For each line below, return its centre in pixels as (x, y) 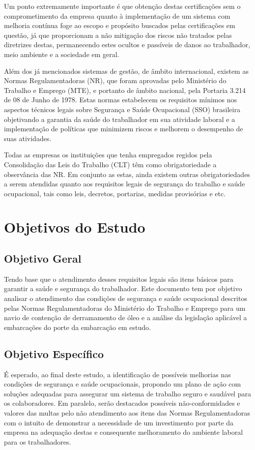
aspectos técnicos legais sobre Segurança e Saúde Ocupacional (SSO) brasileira (122, 109)
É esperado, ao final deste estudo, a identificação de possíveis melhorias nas (117, 374)
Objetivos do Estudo (75, 227)
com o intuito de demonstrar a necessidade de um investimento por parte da (119, 422)
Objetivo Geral (43, 258)
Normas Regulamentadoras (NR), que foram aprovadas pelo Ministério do (115, 80)
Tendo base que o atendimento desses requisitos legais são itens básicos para (119, 279)
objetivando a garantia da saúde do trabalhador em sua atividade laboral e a (120, 119)
